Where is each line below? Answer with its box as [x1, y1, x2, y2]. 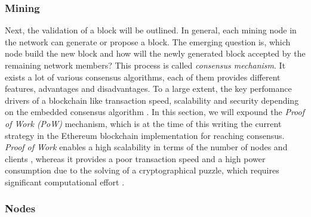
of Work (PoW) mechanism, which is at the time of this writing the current [5, 117, 282, 129]
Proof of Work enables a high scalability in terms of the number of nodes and [5, 141, 288, 153]
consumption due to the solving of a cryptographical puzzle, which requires [5, 164, 279, 176]
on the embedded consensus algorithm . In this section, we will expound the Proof [5, 106, 304, 118]
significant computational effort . [5, 175, 125, 188]
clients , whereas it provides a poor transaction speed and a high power [5, 152, 266, 165]
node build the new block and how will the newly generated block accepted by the [5, 47, 306, 60]
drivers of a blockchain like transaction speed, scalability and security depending [5, 94, 299, 106]
